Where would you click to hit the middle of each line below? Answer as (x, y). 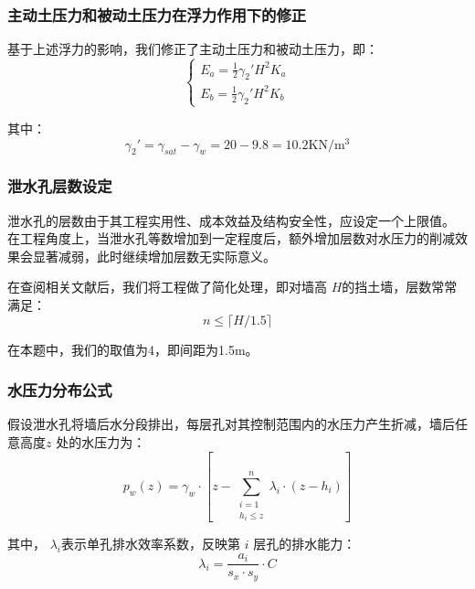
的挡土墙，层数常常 (400, 287)
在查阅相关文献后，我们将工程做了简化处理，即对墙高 (167, 287)
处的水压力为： (101, 442)
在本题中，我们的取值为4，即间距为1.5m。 (133, 349)
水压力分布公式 (60, 390)
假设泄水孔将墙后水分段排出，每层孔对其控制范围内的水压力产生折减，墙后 (231, 424)
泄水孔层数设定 (60, 186)
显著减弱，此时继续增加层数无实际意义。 (154, 256)
